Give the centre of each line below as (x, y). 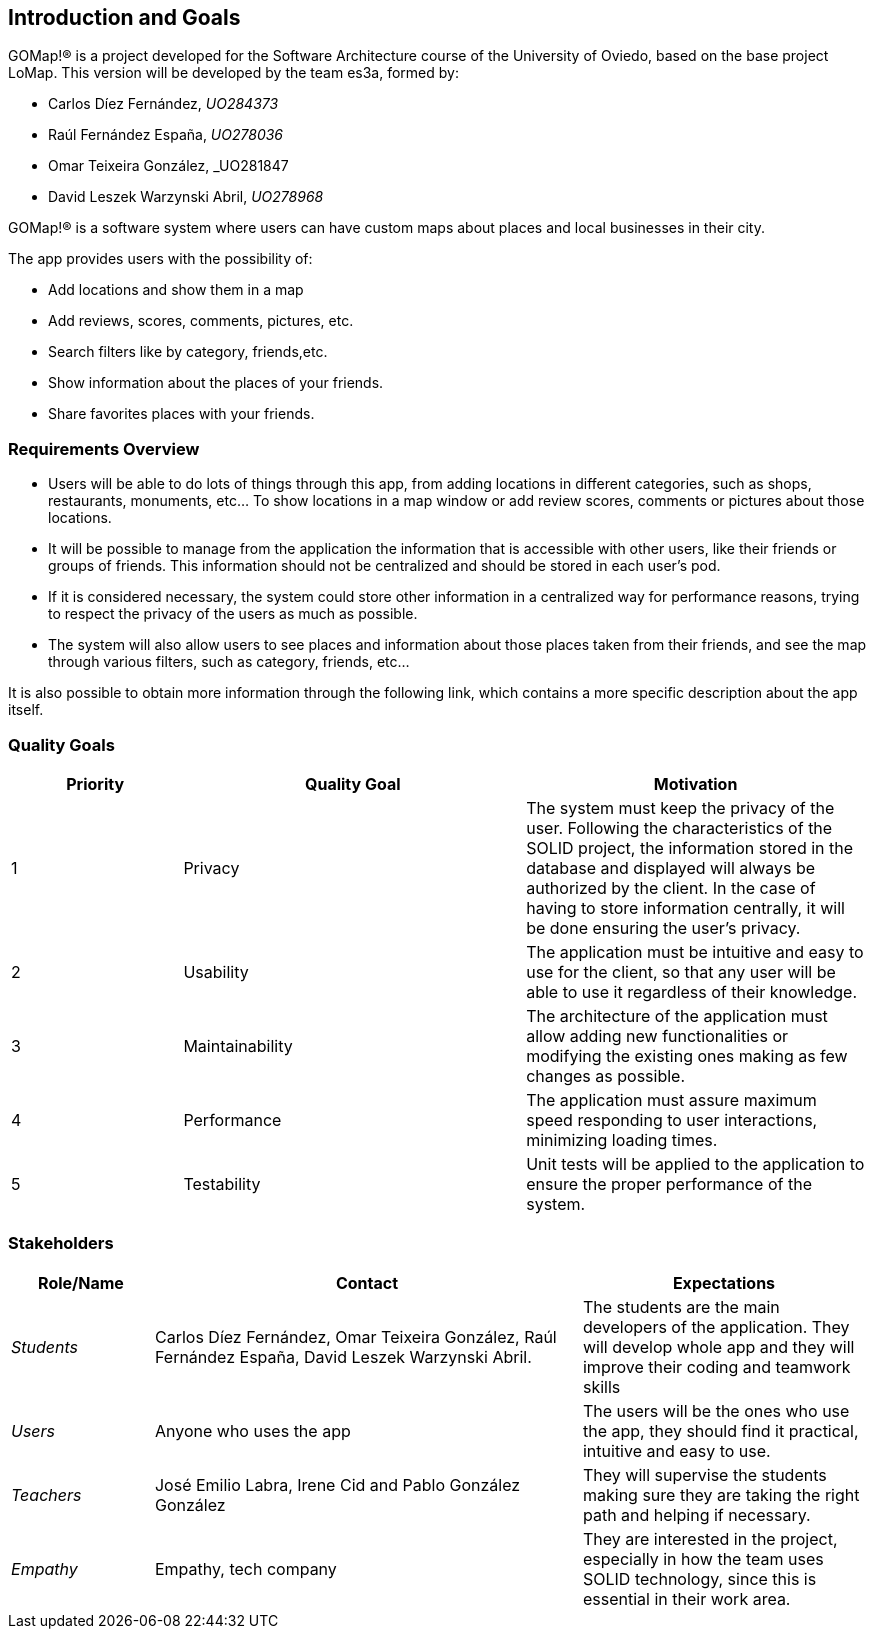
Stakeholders (61, 1243)
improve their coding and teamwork (716, 1366)
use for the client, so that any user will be (681, 971)
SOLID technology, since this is (699, 1578)
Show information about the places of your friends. (216, 383)
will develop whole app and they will (718, 1346)
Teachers (46, 1494)
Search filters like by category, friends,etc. (188, 352)
